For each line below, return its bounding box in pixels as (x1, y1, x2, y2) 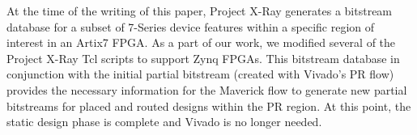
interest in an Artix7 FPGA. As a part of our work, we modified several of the (6, 34, 396, 51)
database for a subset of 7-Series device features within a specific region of (6, 18, 375, 35)
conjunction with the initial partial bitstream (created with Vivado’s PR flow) (6, 65, 394, 82)
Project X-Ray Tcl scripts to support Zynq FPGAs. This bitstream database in (6, 49, 400, 66)
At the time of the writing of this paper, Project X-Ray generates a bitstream (6, 2, 393, 19)
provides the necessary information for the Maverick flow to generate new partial (6, 81, 407, 98)
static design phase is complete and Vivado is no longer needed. (6, 113, 322, 130)
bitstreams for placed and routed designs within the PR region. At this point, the (6, 97, 411, 114)
